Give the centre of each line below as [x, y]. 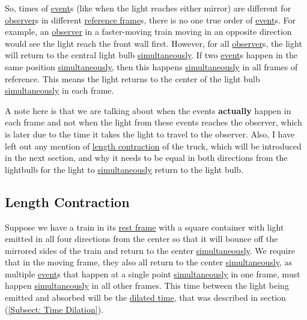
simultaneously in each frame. [59, 90]
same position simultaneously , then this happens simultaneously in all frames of [151, 66]
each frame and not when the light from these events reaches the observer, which [153, 122]
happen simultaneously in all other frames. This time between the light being [147, 285]
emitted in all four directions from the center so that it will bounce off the [141, 239]
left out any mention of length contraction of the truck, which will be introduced [153, 146]
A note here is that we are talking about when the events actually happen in [148, 110]
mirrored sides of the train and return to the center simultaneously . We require [150, 250]
